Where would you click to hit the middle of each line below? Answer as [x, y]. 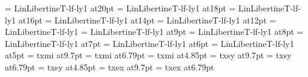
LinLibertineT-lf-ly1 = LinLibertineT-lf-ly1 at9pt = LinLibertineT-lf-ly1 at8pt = [154, 32]
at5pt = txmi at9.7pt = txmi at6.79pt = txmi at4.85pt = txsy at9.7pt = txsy [148, 55]
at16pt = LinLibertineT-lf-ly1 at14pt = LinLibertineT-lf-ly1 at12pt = [147, 20]
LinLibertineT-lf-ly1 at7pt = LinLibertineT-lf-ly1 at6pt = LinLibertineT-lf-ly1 [149, 43]
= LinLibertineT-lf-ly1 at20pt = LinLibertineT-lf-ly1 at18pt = [120, 8]
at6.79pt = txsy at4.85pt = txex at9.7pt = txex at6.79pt [110, 66]
